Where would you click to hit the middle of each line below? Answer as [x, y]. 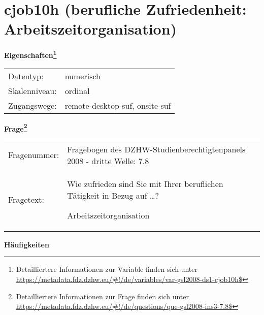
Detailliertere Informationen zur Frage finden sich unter [103, 296]
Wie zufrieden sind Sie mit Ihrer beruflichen [145, 183]
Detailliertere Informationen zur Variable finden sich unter [107, 269]
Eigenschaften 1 [30, 54]
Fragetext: [26, 199]
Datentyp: [26, 76]
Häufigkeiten [27, 244]
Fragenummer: [34, 155]
